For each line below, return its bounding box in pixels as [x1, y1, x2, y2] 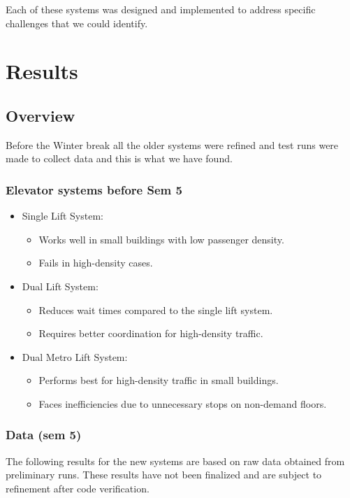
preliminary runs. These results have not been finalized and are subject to [6, 467, 322, 482]
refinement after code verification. [6, 481, 150, 495]
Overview [6, 104, 75, 126]
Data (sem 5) [6, 426, 82, 443]
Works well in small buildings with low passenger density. [38, 232, 284, 246]
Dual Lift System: [22, 278, 99, 293]
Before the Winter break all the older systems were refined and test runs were [6, 137, 339, 152]
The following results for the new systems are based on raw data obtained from [6, 453, 345, 468]
